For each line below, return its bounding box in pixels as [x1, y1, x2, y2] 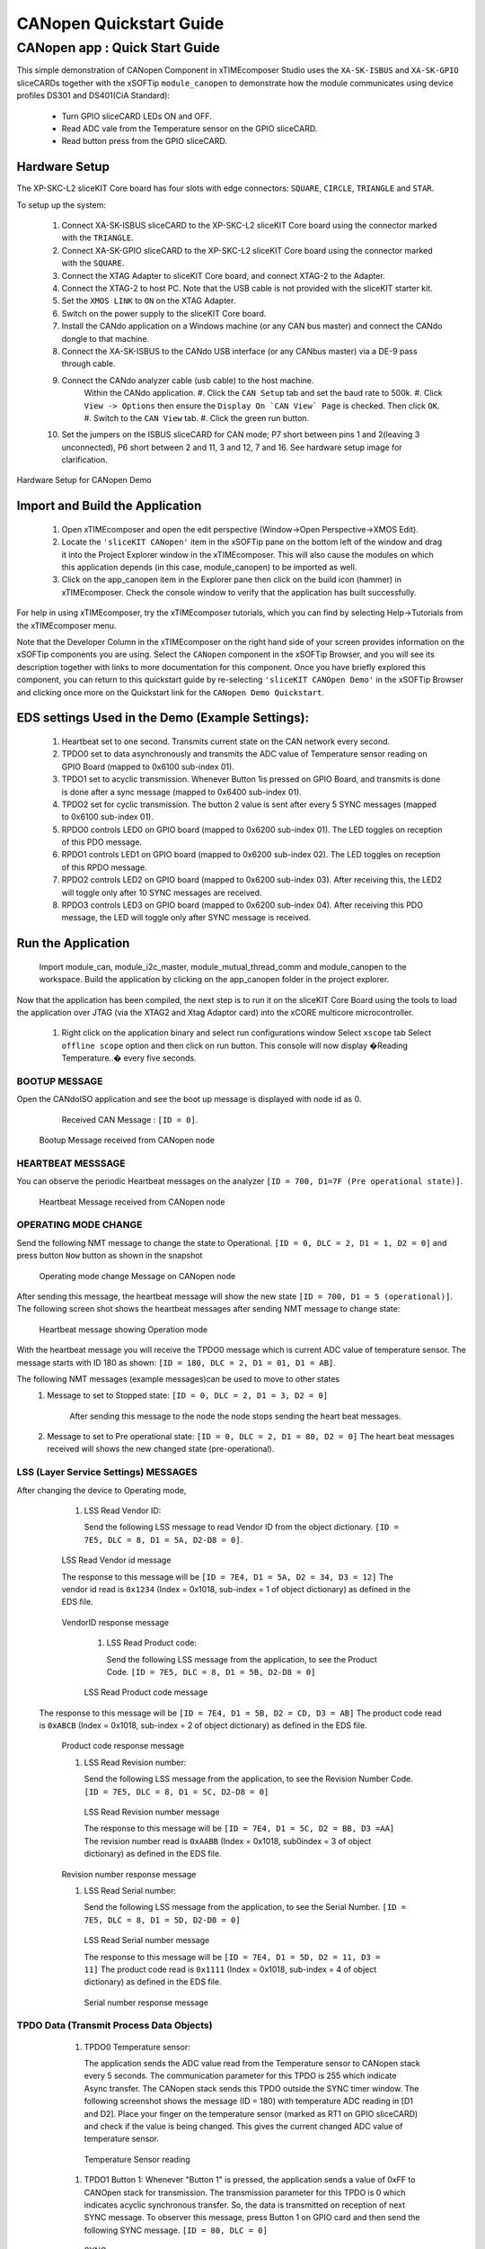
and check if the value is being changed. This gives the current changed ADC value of [84, 2121, 403, 2131]
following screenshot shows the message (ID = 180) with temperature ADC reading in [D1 [84, 2096, 413, 2107]
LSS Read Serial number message [84, 1935, 210, 1946]
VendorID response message [61, 1617, 170, 1627]
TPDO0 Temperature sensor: [84, 2041, 190, 2052]
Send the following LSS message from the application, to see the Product [106, 1653, 377, 1664]
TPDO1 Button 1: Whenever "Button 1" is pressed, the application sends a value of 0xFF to [84, 2174, 416, 2185]
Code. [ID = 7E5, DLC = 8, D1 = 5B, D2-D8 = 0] [106, 1666, 316, 1677]
